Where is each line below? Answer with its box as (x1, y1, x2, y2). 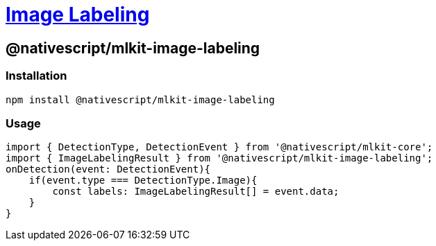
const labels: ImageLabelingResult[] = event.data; (52, 186, 339, 197)
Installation (6, 69, 67, 83)
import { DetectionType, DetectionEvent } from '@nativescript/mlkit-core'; (6, 141, 433, 153)
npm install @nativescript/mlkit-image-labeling (6, 94, 275, 105)
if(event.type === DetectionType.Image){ (28, 175, 258, 186)
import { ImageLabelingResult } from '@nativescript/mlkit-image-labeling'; (6, 152, 433, 164)
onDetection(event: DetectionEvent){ (6, 164, 211, 175)
